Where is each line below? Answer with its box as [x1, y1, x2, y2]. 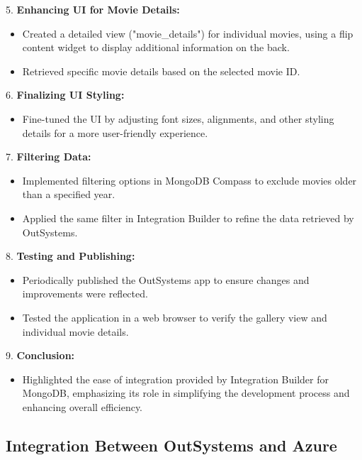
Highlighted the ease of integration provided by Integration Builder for [22, 371, 329, 386]
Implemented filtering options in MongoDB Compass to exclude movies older [22, 172, 357, 187]
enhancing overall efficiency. [22, 399, 143, 414]
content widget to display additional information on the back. [22, 40, 290, 55]
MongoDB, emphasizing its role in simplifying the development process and [22, 385, 350, 400]
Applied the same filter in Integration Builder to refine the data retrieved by [22, 210, 354, 225]
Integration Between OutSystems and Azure [6, 434, 337, 456]
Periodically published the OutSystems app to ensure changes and [22, 272, 310, 287]
